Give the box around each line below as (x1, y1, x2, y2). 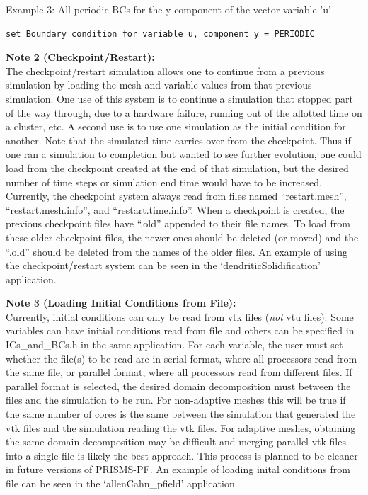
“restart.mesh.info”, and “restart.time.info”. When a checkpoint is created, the (6, 202, 345, 217)
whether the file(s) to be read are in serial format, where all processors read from (6, 351, 357, 365)
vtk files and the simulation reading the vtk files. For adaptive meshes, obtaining (6, 420, 356, 435)
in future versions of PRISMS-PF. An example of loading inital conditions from (6, 462, 350, 477)
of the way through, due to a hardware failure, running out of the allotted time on (6, 105, 362, 120)
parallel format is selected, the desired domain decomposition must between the (6, 378, 351, 393)
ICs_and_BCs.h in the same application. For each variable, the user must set (6, 337, 343, 352)
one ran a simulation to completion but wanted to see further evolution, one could (6, 147, 362, 161)
